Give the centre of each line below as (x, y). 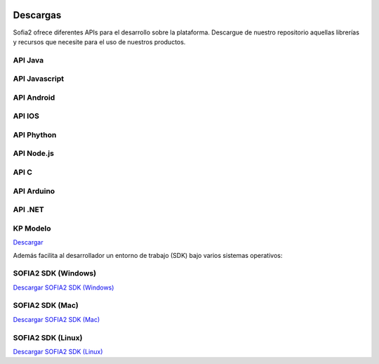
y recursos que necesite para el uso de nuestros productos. (99, 41)
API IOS (26, 116)
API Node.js (33, 153)
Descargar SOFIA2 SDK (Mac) (56, 319)
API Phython (35, 135)
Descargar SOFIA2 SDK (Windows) (64, 287)
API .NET (29, 209)
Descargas (37, 15)
